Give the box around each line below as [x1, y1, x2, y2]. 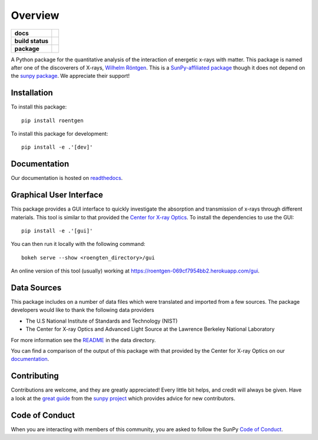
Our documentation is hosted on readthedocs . [11, 175, 123, 182]
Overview [11, 9, 59, 22]
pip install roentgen [21, 117, 84, 124]
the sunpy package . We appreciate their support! [11, 73, 130, 80]
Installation [11, 88, 53, 98]
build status [14, 37, 49, 45]
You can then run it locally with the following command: [11, 241, 145, 248]
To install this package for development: [11, 130, 108, 137]
